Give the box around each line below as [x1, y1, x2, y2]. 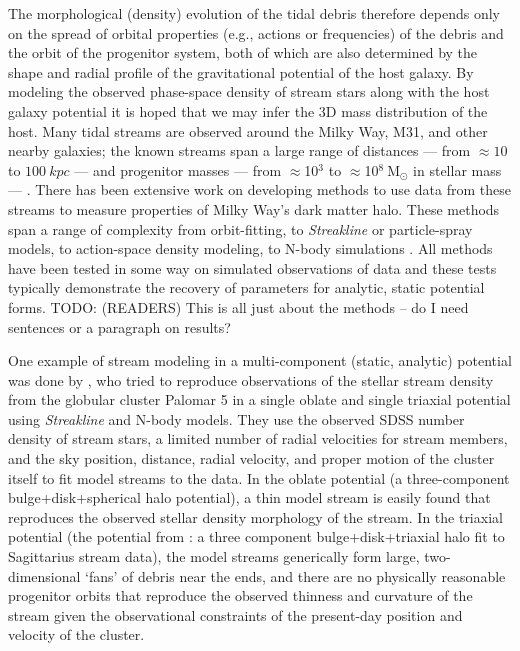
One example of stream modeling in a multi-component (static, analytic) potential [8, 350, 512, 371]
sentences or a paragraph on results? [8, 316, 231, 337]
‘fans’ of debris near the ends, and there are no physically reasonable [85, 565, 506, 586]
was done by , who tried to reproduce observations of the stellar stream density [8, 369, 494, 390]
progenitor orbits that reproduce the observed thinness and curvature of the [8, 585, 473, 606]
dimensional [8, 565, 81, 586]
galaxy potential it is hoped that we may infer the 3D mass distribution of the [8, 100, 488, 121]
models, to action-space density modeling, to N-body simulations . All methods [8, 238, 493, 259]
